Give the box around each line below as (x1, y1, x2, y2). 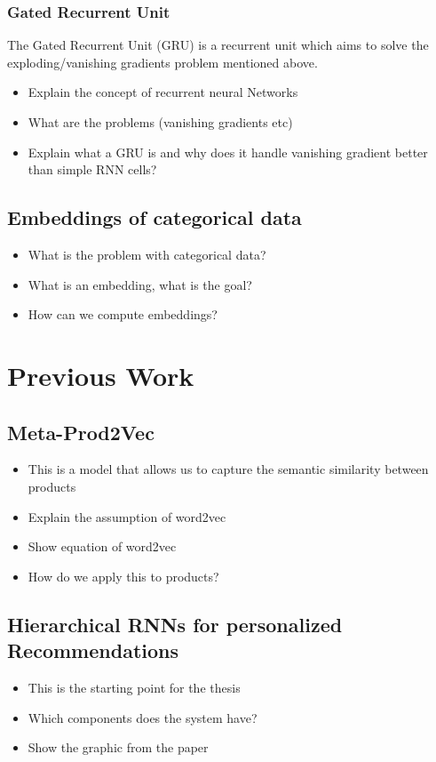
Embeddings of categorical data (7, 204, 302, 231)
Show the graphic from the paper (28, 738, 209, 757)
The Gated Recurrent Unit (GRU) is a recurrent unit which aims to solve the (7, 36, 429, 54)
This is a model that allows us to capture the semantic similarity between (28, 460, 429, 478)
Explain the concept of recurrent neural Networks (28, 83, 298, 101)
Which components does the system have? (28, 708, 258, 726)
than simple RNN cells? (28, 160, 157, 179)
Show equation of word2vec (28, 537, 177, 556)
